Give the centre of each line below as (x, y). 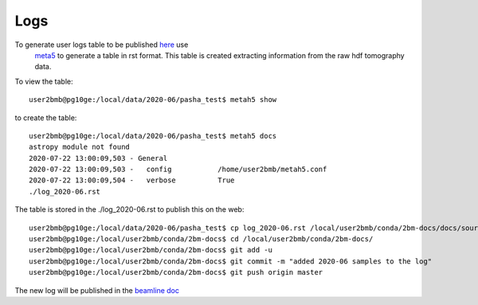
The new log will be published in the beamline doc (97, 290)
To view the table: (44, 81)
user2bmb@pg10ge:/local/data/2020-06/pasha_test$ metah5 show (153, 100)
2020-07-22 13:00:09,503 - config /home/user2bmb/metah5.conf (178, 170)
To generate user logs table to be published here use (102, 45)
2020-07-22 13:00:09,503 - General (98, 158)
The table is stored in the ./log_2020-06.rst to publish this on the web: (129, 209)
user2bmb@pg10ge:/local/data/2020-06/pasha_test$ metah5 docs (153, 136)
